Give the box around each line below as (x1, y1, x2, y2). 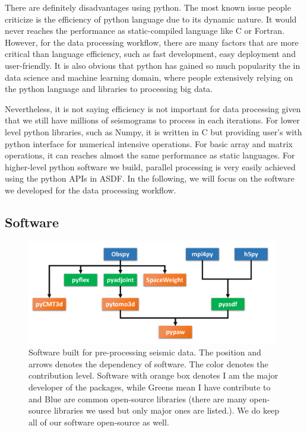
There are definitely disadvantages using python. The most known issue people (5, 1, 291, 13)
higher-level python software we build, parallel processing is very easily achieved (5, 160, 296, 173)
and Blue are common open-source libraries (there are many (29, 392, 247, 405)
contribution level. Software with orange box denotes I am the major (29, 369, 278, 382)
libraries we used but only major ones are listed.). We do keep (53, 404, 280, 417)
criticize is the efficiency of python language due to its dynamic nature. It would (5, 12, 297, 25)
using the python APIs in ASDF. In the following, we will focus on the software (5, 172, 295, 185)
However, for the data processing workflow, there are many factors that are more (5, 36, 299, 48)
